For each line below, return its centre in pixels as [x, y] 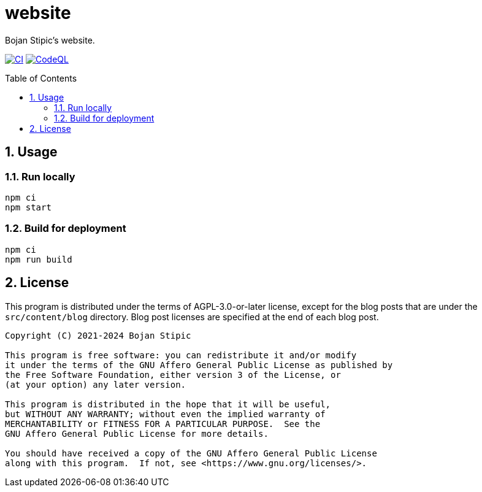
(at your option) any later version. [96, 384]
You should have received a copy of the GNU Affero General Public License [191, 453]
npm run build [39, 259]
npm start [28, 207]
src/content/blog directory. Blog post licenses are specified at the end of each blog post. [192, 317]
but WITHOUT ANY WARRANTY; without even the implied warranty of [165, 414]
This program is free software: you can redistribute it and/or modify [181, 355]
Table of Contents [41, 78]
